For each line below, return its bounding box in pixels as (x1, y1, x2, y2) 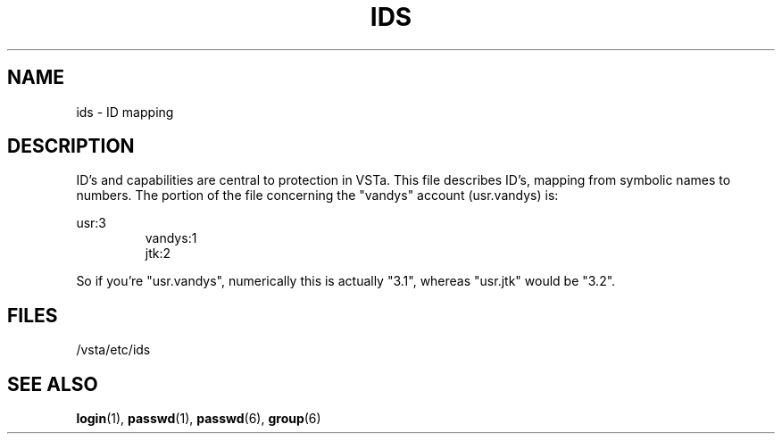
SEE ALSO (7, 372, 98, 395)
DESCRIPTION (7, 135, 135, 158)
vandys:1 (145, 230, 197, 246)
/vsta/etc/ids (76, 342, 151, 358)
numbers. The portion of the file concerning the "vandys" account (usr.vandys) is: (76, 187, 559, 204)
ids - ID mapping (76, 104, 174, 120)
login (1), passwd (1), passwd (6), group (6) (76, 411, 321, 427)
